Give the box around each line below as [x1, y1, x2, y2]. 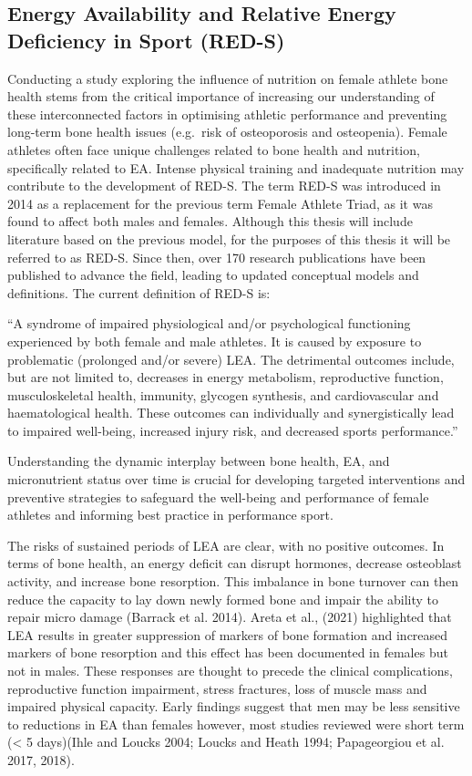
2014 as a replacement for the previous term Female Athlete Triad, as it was [7, 193, 433, 212]
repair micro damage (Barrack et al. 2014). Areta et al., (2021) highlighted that [7, 607, 452, 626]
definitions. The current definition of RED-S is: [7, 283, 271, 302]
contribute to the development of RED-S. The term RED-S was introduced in [7, 176, 441, 195]
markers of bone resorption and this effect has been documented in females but [7, 643, 448, 662]
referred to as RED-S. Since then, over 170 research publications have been [7, 247, 426, 266]
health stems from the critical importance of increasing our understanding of [7, 87, 435, 106]
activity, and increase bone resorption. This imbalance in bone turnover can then [7, 572, 459, 591]
